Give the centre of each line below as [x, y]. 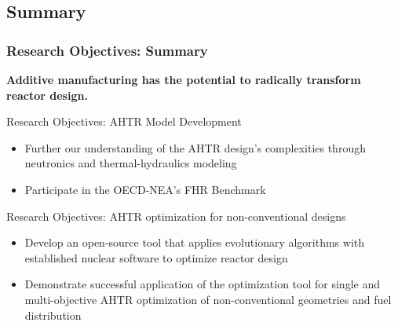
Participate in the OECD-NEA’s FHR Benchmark [145, 189]
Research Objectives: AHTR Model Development [124, 121]
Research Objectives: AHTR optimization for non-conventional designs [176, 216]
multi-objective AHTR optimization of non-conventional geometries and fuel [208, 299]
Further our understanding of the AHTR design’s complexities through [195, 147]
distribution [53, 315]
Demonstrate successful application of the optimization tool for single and [202, 284]
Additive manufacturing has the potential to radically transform [184, 79]
